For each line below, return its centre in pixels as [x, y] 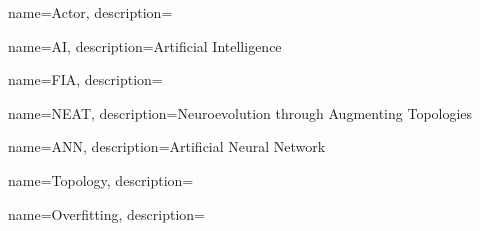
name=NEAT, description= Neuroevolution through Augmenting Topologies [240, 112]
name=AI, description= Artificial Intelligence [145, 45]
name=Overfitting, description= [106, 213]
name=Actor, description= [90, 12]
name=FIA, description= [85, 79]
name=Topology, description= [101, 179]
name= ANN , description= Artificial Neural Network [167, 146]
